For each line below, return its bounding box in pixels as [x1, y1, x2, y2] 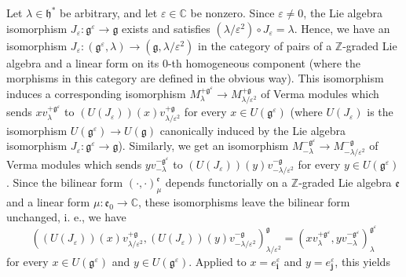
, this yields [335, 253, 390, 269]
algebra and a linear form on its [6, 54, 159, 71]
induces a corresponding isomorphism [6, 85, 186, 101]
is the [367, 104, 393, 120]
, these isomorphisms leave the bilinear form [137, 193, 350, 210]
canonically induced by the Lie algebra [159, 122, 346, 138]
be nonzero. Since [190, 5, 275, 20]
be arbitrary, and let [59, 5, 158, 20]
